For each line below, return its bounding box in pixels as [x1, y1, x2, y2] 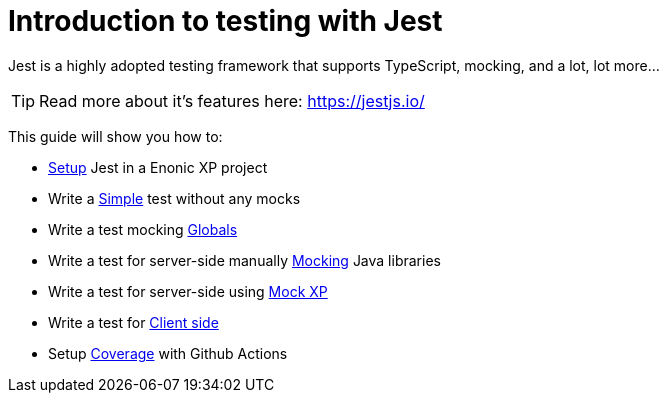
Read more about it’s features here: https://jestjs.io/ [39, 90, 425, 111]
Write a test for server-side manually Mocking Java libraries [48, 251, 441, 269]
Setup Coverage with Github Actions [48, 344, 288, 362]
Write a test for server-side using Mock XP [48, 282, 328, 300]
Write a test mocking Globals [48, 220, 238, 238]
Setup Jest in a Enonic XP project [48, 158, 268, 176]
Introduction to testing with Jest [8, 4, 443, 38]
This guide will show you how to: [8, 127, 223, 145]
